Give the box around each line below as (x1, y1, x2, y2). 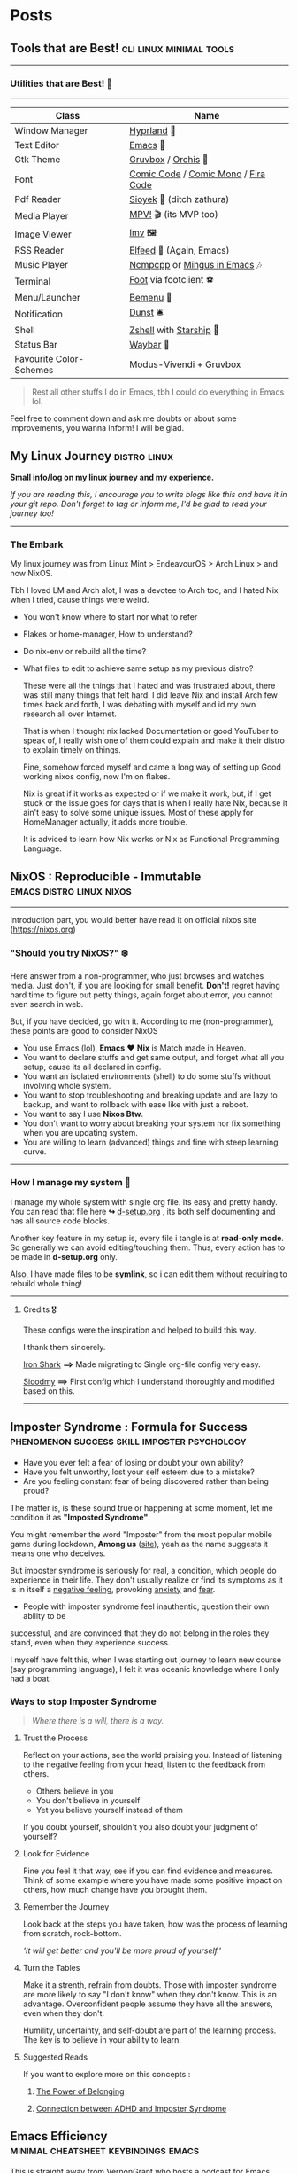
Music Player (14, 259, 69, 271)
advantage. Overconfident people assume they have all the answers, (22, 1998, 273, 2009)
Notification (14, 308, 63, 320)
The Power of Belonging (35, 2085, 125, 2097)
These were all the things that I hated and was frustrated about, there (22, 680, 276, 692)
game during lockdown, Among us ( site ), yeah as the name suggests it (10, 1538, 269, 1549)
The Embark (10, 538, 64, 551)
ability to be (22, 1610, 66, 1621)
